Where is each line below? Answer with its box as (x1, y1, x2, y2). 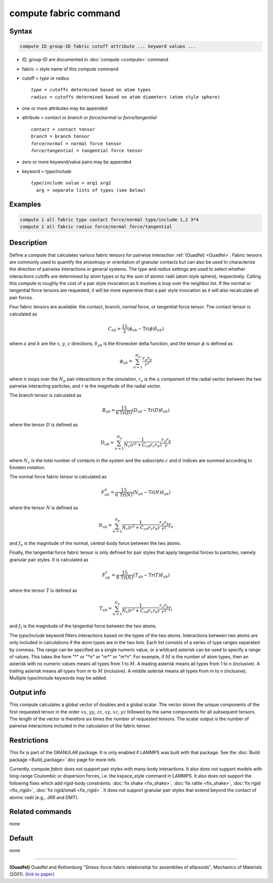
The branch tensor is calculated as (9, 392, 82, 398)
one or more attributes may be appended (22, 105, 108, 112)
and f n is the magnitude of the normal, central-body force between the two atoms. (9, 540, 181, 547)
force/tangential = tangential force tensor (31, 148, 144, 154)
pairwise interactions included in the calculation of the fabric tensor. (9, 723, 151, 729)
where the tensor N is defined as (9, 505, 78, 511)
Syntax (9, 27, 32, 36)
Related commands (9, 807, 72, 816)
